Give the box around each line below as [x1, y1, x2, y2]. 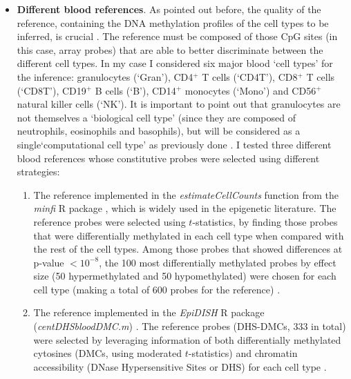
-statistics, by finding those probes [192, 214, 338, 229]
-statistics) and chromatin [188, 346, 298, 360]
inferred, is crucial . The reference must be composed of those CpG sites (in [17, 29, 338, 43]
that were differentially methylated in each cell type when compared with [33, 228, 344, 242]
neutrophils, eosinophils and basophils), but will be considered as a [17, 124, 301, 138]
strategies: [17, 164, 60, 179]
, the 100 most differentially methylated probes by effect [99, 255, 336, 269]
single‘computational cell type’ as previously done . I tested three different [17, 137, 332, 151]
